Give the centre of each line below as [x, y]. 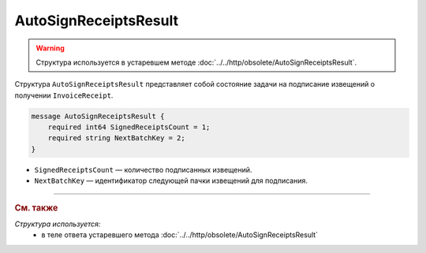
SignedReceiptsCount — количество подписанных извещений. [143, 169]
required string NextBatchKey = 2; [116, 138]
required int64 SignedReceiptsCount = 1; [129, 127]
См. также [36, 207]
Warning [50, 48]
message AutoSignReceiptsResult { [98, 116]
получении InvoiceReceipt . [64, 95]
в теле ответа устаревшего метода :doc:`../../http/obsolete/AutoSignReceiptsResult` [180, 235]
